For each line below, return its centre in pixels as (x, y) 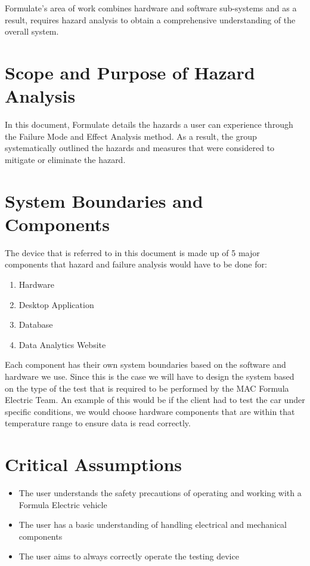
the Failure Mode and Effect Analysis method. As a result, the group (131, 136)
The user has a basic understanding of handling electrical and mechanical (153, 525)
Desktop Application (56, 304)
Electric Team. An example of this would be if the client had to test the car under (155, 400)
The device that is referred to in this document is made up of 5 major (132, 252)
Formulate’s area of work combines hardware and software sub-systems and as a (151, 8)
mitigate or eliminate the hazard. (65, 159)
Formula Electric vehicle (63, 504)
